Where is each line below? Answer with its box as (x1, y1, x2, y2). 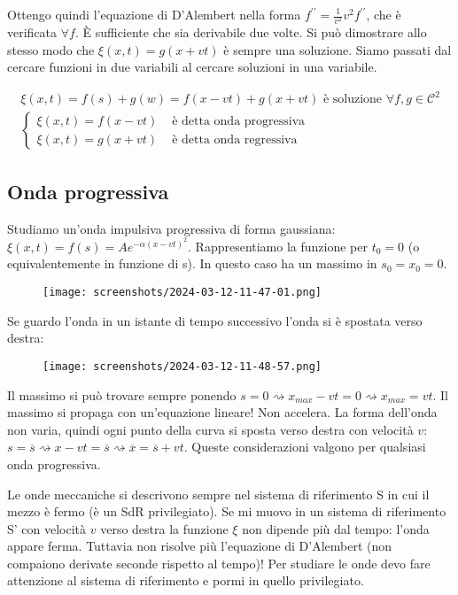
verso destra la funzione (100, 519, 229, 537)
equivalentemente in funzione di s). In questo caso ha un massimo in (7, 254, 377, 273)
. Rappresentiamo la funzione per (188, 236, 369, 255)
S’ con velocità (7, 519, 87, 537)
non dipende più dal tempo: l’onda (242, 519, 430, 537)
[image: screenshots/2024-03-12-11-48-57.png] (43, 359, 322, 373)
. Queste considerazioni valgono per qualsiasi (183, 437, 426, 456)
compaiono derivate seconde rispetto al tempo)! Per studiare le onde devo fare (7, 553, 431, 572)
